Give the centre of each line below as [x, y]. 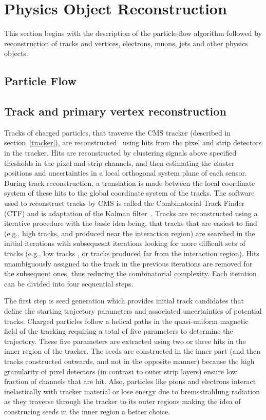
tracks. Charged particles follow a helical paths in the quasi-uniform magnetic [126, 321]
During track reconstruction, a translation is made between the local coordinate [130, 183]
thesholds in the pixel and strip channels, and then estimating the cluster [119, 163]
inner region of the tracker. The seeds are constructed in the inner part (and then [132, 351]
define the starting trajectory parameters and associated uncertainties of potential [133, 310]
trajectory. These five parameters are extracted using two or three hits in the [125, 341]
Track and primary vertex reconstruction [115, 111]
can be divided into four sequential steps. [69, 283]
